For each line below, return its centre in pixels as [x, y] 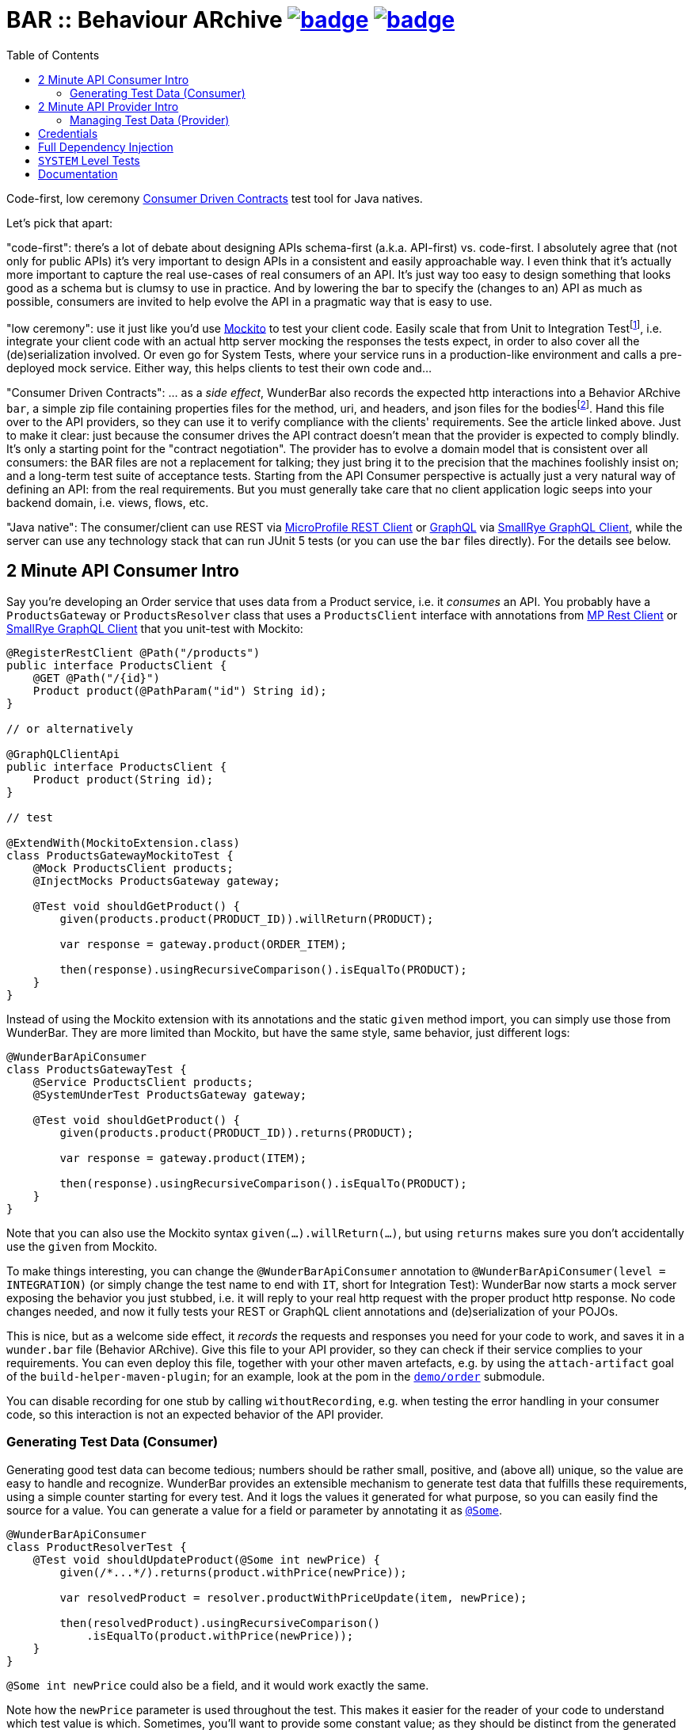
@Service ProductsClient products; [143, 1082]
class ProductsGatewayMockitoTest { [120, 855]
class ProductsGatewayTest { [97, 1069]
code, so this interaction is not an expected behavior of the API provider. [195, 1414]
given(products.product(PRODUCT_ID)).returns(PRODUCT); [237, 1132]
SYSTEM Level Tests [89, 160]
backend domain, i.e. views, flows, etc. [108, 503]
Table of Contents [53, 55]
